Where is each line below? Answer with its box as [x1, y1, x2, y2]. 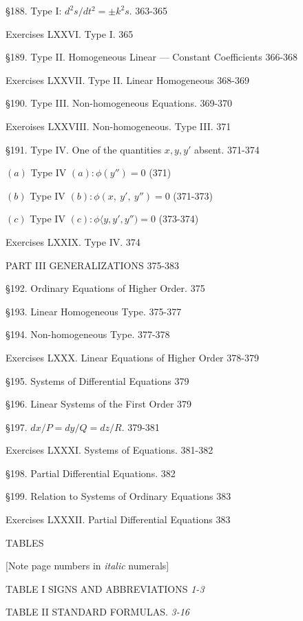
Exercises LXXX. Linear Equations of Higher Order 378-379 [6, 350, 259, 364]
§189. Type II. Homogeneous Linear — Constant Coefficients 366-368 [6, 50, 298, 64]
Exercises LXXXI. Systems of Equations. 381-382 [6, 443, 213, 457]
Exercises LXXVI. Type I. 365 [6, 26, 134, 41]
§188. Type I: [6, 3, 62, 17]
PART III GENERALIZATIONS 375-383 [6, 257, 180, 272]
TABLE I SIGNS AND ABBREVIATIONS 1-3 [6, 581, 205, 596]
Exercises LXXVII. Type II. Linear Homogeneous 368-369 [6, 72, 249, 87]
